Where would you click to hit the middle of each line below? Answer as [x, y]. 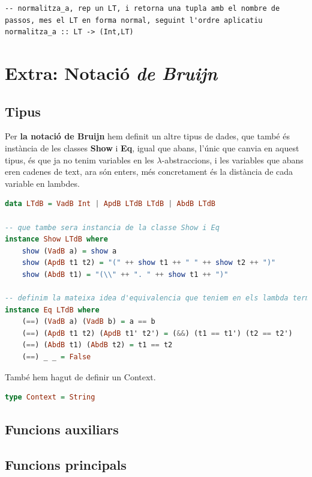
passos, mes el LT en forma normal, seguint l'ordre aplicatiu [134, 20]
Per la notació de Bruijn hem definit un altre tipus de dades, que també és [147, 136]
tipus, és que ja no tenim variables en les [79, 160]
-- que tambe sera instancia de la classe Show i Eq [112, 227]
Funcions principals [66, 464]
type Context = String [50, 397]
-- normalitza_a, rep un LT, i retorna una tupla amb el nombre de [142, 8]
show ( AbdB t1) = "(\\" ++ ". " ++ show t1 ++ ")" [125, 274]
